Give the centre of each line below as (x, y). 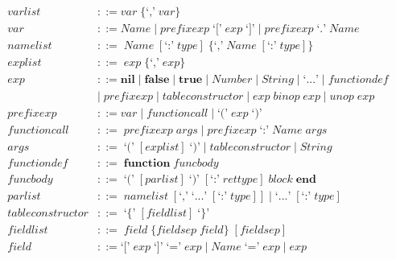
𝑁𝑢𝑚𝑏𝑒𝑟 (232, 80)
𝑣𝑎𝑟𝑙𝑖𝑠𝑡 (24, 12)
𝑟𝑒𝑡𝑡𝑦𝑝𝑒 (240, 180)
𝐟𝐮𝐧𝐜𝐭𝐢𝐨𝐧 (147, 164)
